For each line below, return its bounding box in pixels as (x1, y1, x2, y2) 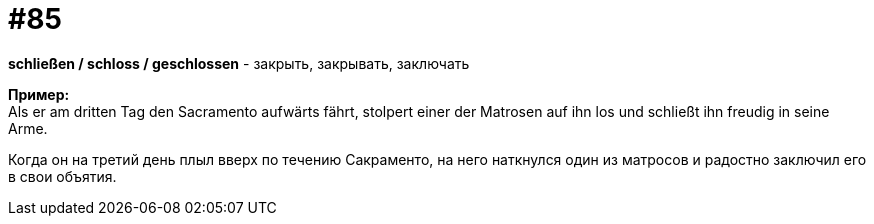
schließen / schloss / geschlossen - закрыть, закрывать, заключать (8, 54, 470, 72)
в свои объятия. (8, 167, 117, 185)
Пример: (8, 85, 70, 103)
